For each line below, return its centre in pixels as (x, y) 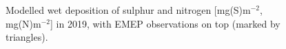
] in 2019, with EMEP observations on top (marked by (165, 23)
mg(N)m (23, 23)
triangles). (27, 37)
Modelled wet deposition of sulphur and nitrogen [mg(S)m (128, 10)
